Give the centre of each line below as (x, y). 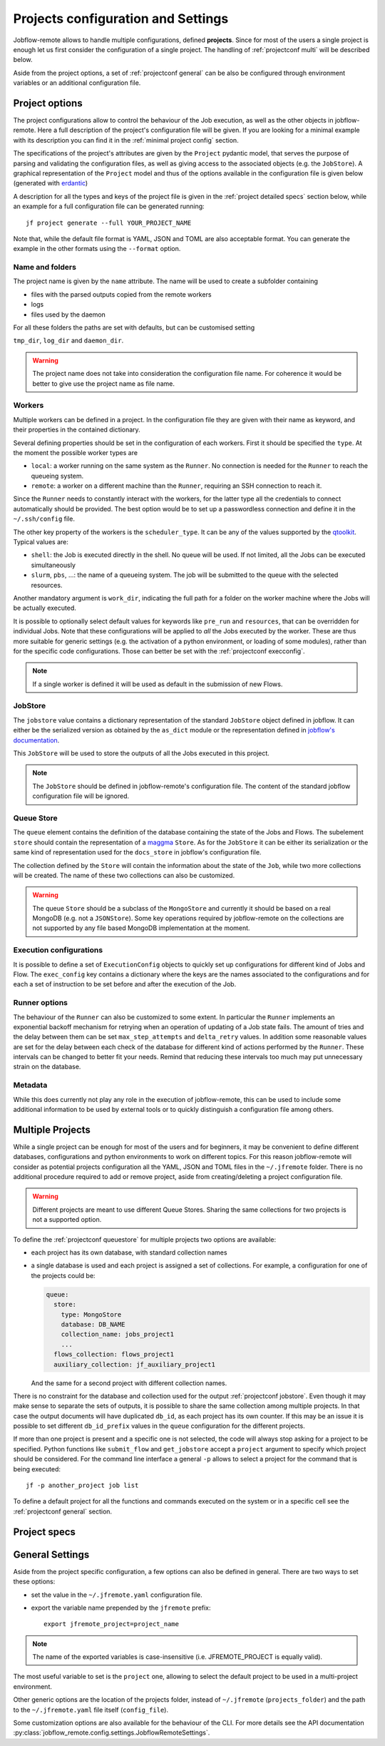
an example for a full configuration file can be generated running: (109, 206)
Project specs (45, 1532)
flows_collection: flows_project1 (114, 1354)
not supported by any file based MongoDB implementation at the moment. (141, 928)
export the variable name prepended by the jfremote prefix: (121, 1608)
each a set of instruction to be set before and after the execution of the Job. (125, 984)
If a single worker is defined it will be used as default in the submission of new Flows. (158, 684)
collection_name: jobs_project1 (118, 1334)
